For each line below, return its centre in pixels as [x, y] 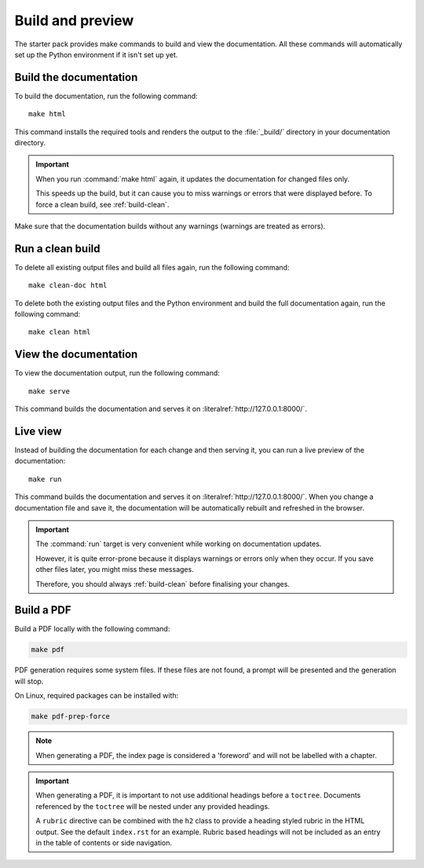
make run [45, 479]
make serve [49, 391]
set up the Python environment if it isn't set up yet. [96, 54]
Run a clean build [58, 249]
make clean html [60, 332]
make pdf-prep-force [70, 716]
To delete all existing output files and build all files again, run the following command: [152, 267]
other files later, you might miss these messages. [115, 570]
